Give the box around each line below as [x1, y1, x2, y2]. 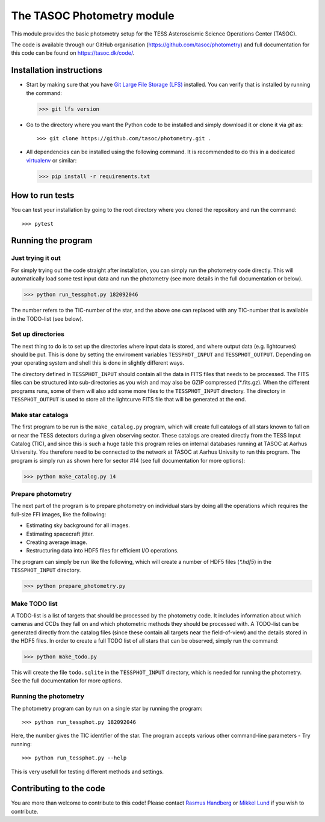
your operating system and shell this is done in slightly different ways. [11, 359, 185, 366]
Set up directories [11, 330, 65, 338]
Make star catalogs [11, 410, 69, 419]
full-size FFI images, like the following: [11, 510, 107, 518]
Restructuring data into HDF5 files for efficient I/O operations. [26, 547, 179, 554]
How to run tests [11, 190, 75, 201]
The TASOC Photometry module [11, 9, 175, 22]
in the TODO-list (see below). [11, 315, 84, 322]
